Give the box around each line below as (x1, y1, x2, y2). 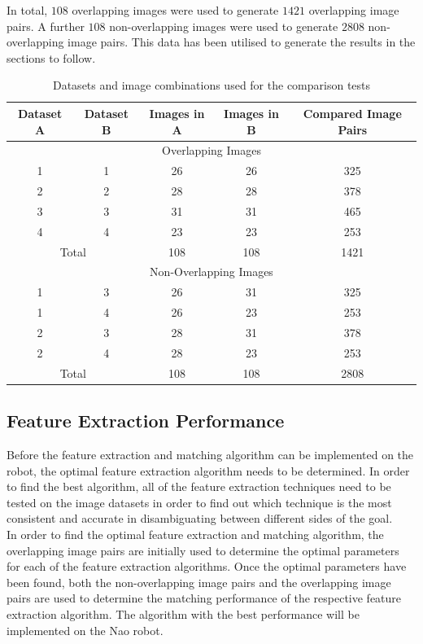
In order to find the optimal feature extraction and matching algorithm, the (7, 525, 384, 542)
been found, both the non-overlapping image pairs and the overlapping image (7, 573, 391, 590)
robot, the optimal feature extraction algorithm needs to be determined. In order (7, 462, 410, 479)
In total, (7, 2, 48, 18)
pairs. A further (7, 17, 85, 34)
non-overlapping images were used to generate (109, 17, 338, 34)
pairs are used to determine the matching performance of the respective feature (7, 589, 402, 607)
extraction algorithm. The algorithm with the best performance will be (7, 605, 360, 622)
